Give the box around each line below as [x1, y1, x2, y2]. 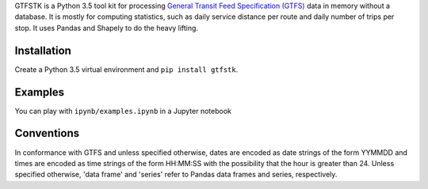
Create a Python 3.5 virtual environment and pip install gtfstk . [14, 64, 239, 74]
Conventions [14, 127, 80, 140]
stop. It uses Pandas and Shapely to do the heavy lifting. [14, 23, 198, 32]
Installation [14, 43, 71, 57]
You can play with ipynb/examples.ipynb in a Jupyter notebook [14, 106, 231, 115]
